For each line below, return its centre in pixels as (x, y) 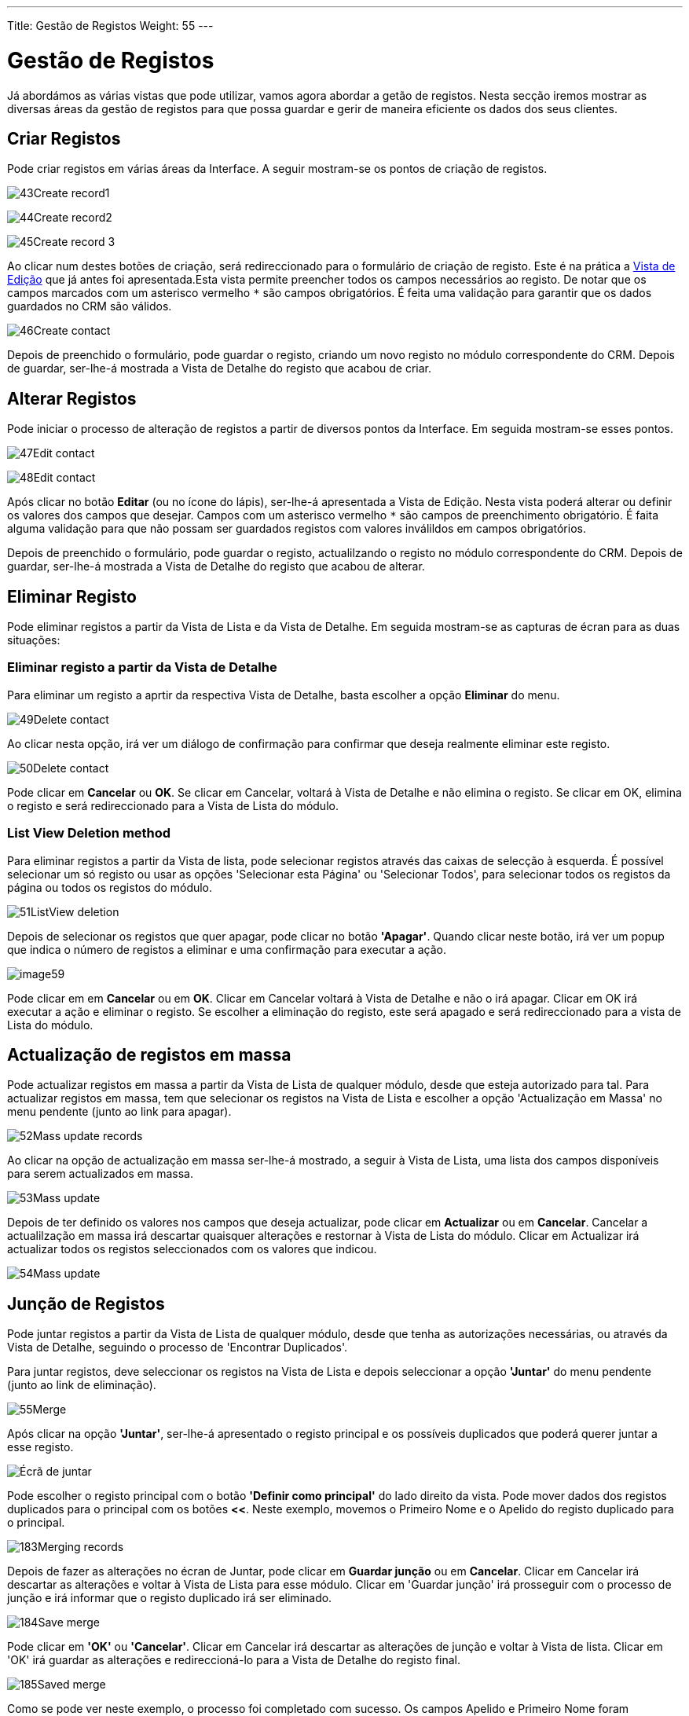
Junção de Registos (86, 1303)
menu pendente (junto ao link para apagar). (119, 1112)
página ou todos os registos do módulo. (110, 887)
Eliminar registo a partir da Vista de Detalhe (142, 667)
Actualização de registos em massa (149, 1054)
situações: (34, 640)
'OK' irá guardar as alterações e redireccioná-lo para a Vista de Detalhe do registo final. (234, 1660)
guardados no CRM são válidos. (90, 306)
